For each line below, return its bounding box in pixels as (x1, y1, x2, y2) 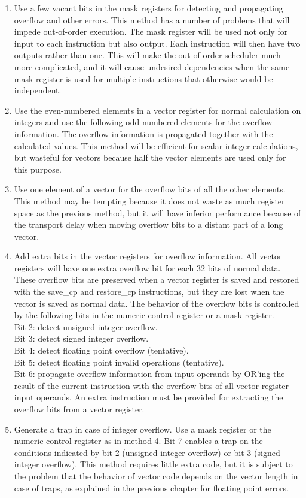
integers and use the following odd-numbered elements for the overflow (14, 116, 273, 128)
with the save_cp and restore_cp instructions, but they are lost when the (14, 285, 284, 298)
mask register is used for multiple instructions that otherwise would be (14, 72, 273, 84)
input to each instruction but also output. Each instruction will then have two (14, 37, 301, 49)
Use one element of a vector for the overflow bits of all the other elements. (14, 183, 286, 195)
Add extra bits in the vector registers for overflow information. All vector (14, 250, 282, 262)
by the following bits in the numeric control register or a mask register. (14, 309, 274, 321)
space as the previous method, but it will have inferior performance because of (14, 206, 301, 219)
